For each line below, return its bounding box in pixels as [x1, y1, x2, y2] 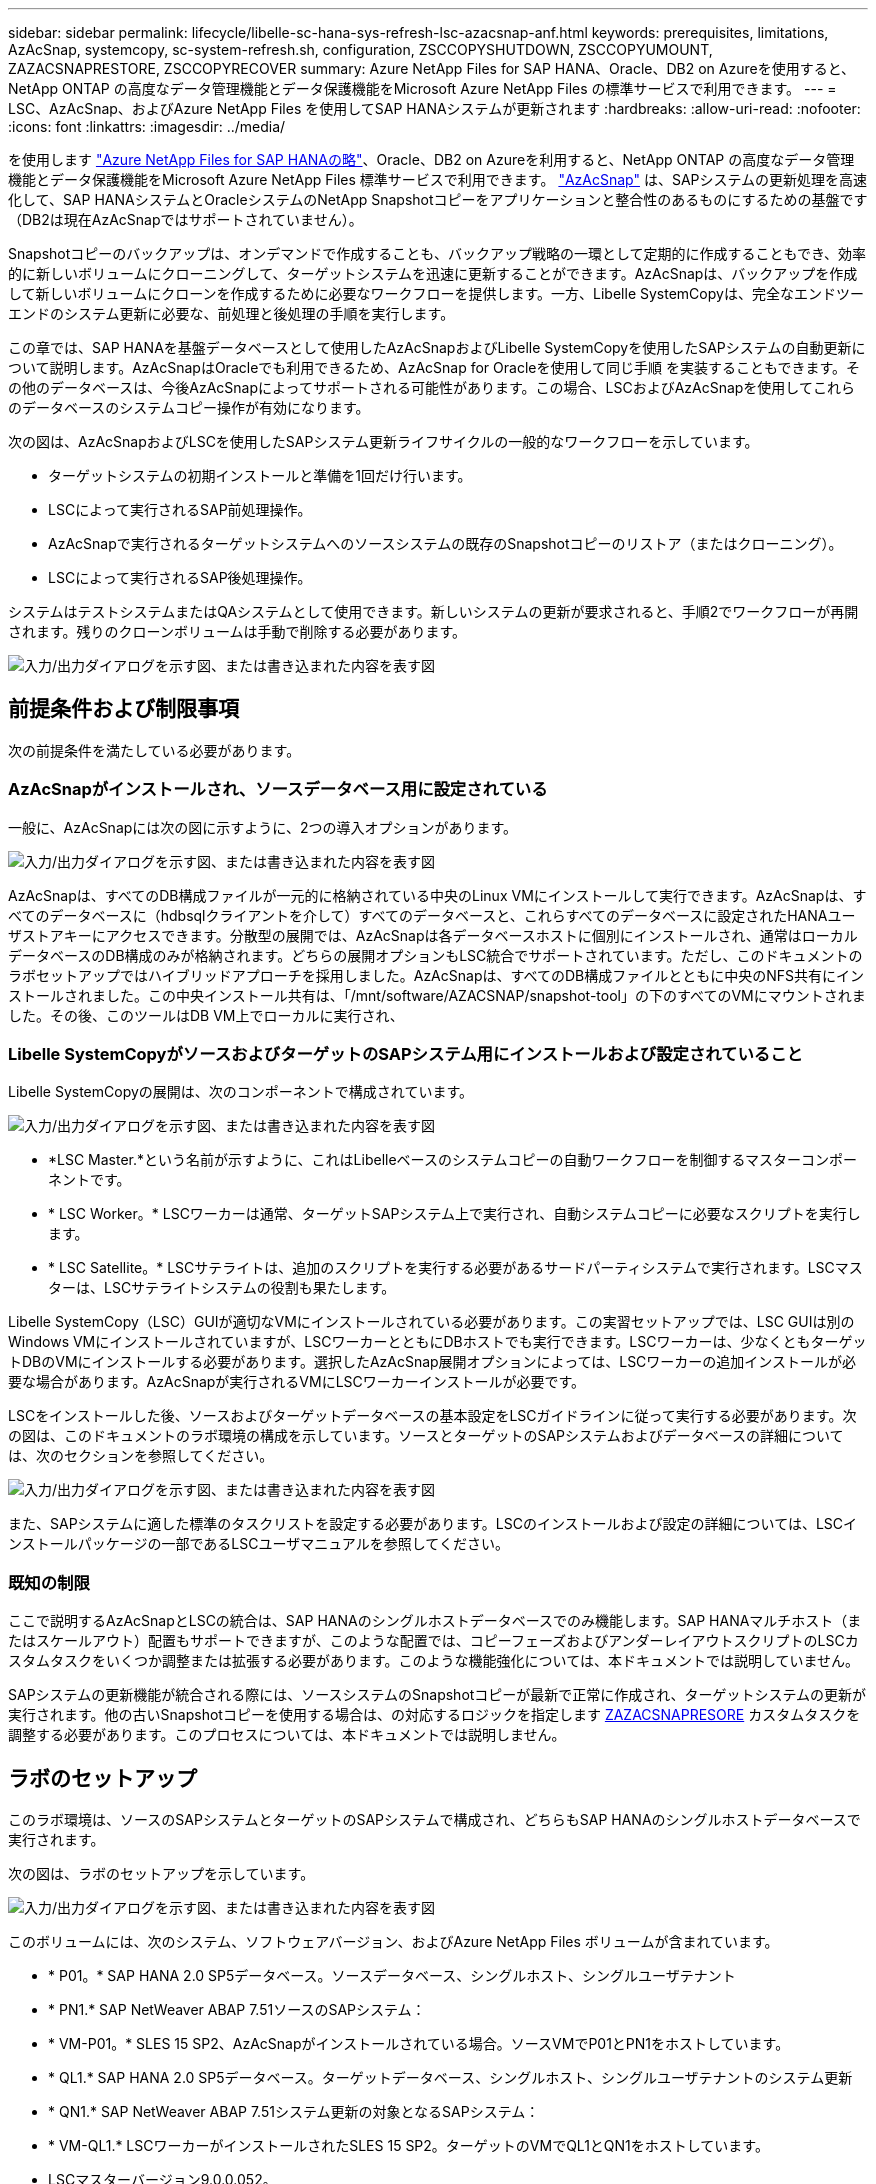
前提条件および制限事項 [8, 696, 239, 722]
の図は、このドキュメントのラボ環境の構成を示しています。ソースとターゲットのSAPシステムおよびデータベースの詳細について [8, 1427, 844, 1445]
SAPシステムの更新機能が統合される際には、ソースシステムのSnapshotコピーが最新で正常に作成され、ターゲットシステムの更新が [8, 1686, 867, 1704]
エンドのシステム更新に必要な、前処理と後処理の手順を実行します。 [8, 305, 455, 322]
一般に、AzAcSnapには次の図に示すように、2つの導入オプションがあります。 [8, 818, 518, 836]
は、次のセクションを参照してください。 [8, 1447, 274, 1465]
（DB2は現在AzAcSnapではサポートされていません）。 [8, 211, 363, 228]
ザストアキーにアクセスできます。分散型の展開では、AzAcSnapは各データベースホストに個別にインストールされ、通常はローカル [8, 926, 858, 944]
